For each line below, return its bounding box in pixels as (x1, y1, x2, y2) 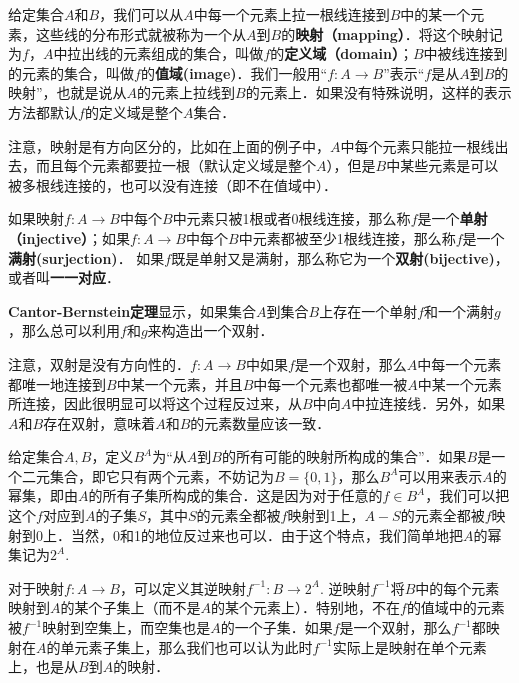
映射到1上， (287, 505, 365, 526)
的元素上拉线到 (137, 82, 236, 103)
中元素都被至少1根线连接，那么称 (238, 227, 456, 248)
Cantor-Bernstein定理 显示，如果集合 (8, 300, 257, 321)
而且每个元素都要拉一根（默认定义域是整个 (35, 155, 316, 176)
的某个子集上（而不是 (60, 597, 201, 618)
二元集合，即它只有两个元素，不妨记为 (21, 465, 274, 486)
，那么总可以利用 (8, 320, 120, 341)
